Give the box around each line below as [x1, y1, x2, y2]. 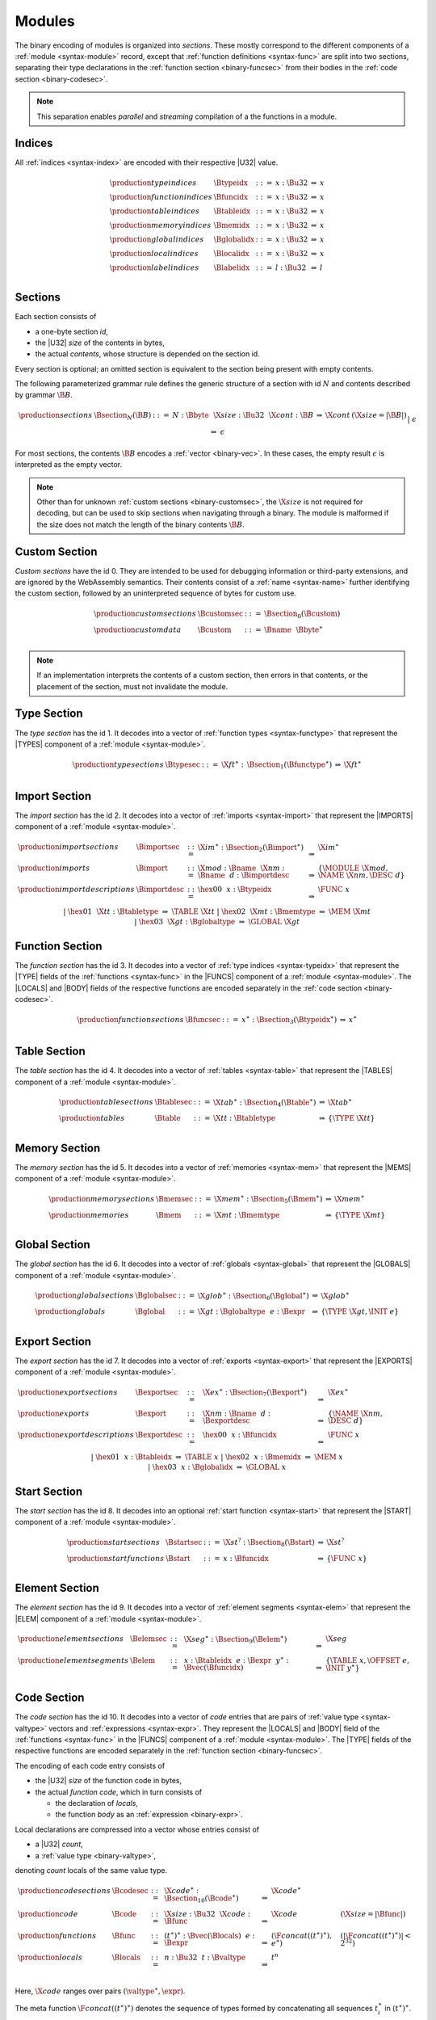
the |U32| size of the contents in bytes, [35, 338, 165, 347]
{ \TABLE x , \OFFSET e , [325, 1656, 409, 1665]
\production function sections [77, 1015, 185, 1024]
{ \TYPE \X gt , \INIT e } [320, 1307, 400, 1316]
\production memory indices [109, 221, 212, 229]
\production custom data [93, 625, 182, 634]
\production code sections [17, 1886, 111, 1895]
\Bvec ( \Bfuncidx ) [183, 1663, 244, 1673]
